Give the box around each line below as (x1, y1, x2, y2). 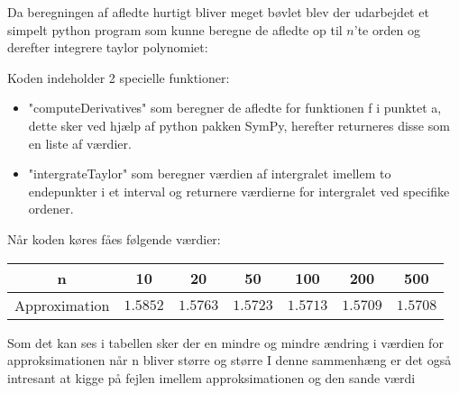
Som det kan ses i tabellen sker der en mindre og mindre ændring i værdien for (7, 333, 444, 352)
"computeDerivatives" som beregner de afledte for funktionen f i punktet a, (28, 98, 442, 117)
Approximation (14, 294, 110, 315)
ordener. (28, 199, 74, 218)
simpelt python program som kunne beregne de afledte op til (7, 20, 343, 39)
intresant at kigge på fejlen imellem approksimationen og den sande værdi (7, 368, 416, 387)
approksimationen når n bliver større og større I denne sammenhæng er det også (7, 351, 452, 370)
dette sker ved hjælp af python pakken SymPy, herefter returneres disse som (28, 115, 450, 134)
